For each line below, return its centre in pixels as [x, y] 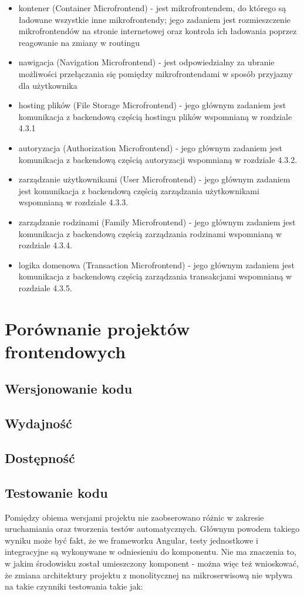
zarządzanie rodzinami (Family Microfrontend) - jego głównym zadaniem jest [157, 222]
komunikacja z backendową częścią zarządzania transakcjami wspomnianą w [155, 276]
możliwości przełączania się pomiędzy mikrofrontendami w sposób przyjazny [156, 73]
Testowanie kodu [56, 492]
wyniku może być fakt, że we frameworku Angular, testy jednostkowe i [131, 540]
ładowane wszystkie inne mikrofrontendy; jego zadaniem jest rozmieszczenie [154, 19]
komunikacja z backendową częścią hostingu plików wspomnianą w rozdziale [155, 116]
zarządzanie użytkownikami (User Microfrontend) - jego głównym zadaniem [154, 179]
